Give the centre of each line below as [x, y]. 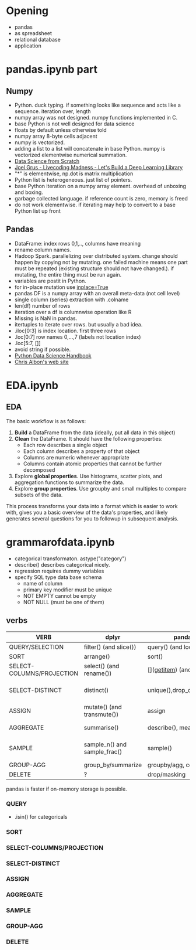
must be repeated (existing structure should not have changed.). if [94, 268]
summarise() [101, 727]
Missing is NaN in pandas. [46, 318]
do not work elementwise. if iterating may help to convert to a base [95, 205]
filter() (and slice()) [110, 647]
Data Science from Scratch [47, 161]
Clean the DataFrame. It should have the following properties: [88, 438]
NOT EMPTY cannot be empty [60, 595]
